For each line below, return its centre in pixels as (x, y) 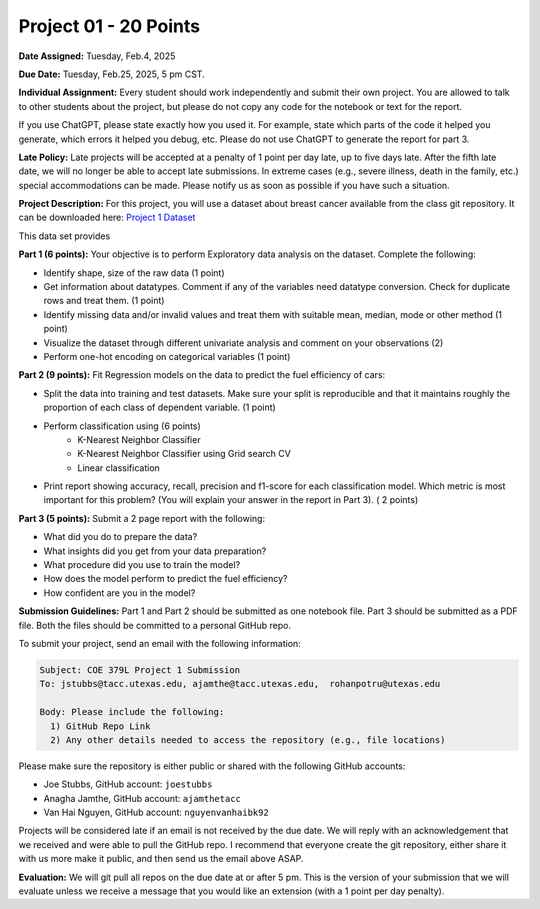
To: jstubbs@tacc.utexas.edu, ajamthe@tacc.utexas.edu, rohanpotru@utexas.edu (240, 684)
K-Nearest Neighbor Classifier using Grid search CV (184, 454)
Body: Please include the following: (132, 712)
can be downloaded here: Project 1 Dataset (107, 217)
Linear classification (118, 467)
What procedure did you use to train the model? (142, 565)
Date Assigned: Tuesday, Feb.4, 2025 (97, 56)
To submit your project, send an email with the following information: (160, 643)
